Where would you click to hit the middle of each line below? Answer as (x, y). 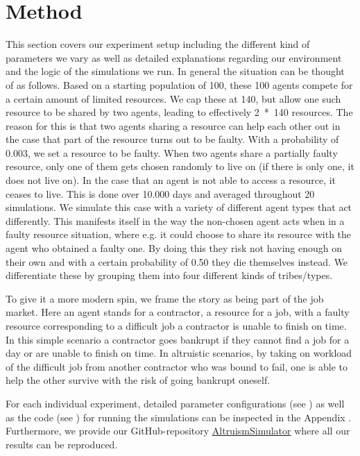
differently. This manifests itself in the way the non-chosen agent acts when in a (175, 220)
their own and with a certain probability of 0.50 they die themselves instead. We (177, 261)
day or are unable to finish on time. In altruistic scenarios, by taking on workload (179, 353)
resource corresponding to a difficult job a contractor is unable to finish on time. (176, 326)
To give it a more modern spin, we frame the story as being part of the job (165, 298)
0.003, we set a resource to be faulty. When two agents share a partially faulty (172, 152)
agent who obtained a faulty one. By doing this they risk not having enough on (174, 248)
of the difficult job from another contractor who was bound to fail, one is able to (177, 366)
